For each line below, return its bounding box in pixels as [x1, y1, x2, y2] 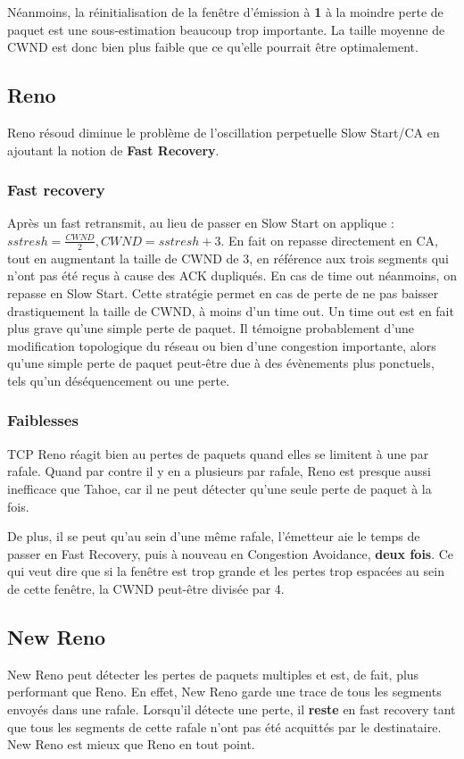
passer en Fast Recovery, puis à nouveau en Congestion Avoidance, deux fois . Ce [7, 544, 454, 563]
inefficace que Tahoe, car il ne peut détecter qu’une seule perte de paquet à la [7, 479, 432, 497]
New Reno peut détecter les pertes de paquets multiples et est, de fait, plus [7, 664, 419, 683]
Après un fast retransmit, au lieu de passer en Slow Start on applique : [7, 213, 394, 232]
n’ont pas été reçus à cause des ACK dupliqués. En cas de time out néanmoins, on [7, 266, 457, 285]
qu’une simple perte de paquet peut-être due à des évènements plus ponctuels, [7, 354, 435, 372]
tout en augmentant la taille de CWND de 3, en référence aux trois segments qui [7, 248, 449, 267]
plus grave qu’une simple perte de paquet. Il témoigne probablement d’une [7, 319, 415, 338]
